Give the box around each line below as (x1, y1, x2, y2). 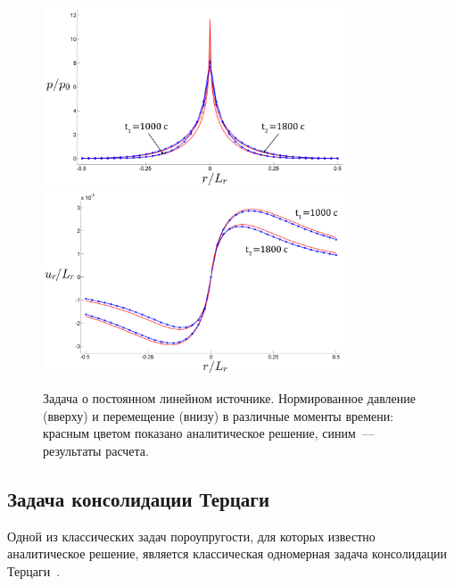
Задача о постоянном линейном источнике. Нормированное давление (43, 389, 417, 408)
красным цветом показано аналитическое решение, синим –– (43, 424, 375, 442)
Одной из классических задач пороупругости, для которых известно (7, 526, 376, 545)
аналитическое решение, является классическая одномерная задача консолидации (7, 544, 447, 563)
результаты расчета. (43, 442, 149, 460)
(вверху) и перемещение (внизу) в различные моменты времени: (43, 406, 394, 425)
